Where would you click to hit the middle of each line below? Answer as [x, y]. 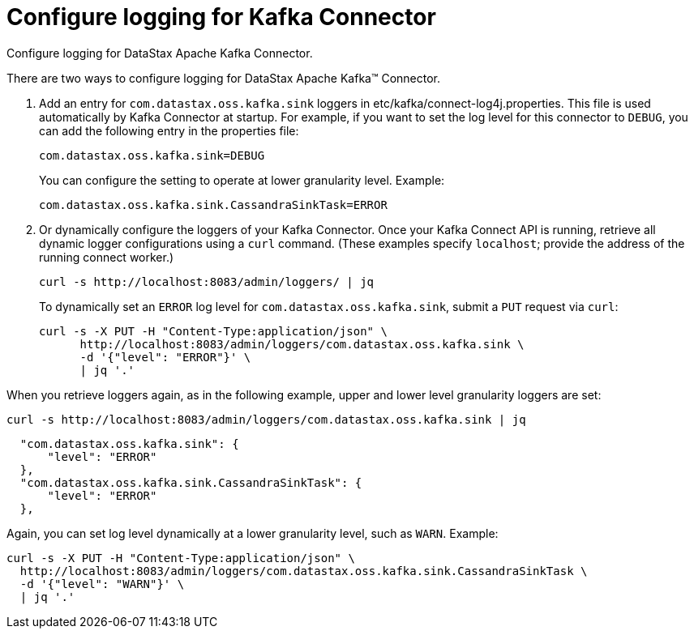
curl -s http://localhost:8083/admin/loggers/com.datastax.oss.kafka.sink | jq [266, 419]
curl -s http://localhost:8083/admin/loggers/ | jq [207, 281]
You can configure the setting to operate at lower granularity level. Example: [242, 180]
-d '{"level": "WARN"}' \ [102, 584]
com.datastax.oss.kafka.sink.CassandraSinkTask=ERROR [213, 205]
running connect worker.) [107, 257]
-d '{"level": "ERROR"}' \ [165, 357]
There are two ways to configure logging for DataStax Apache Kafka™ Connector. [224, 78]
